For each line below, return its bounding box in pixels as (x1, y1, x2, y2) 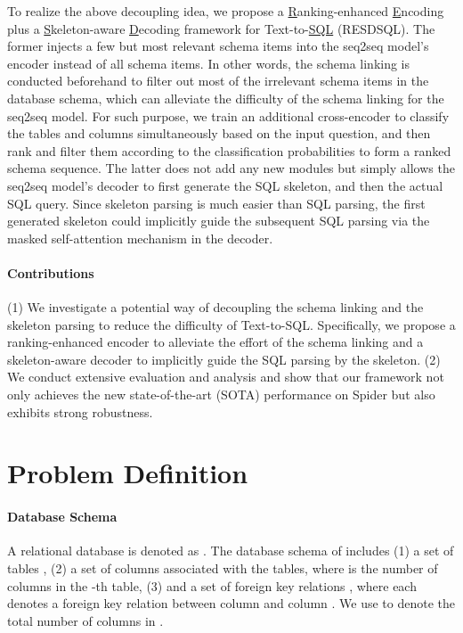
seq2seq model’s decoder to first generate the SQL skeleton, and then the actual (7, 176, 443, 194)
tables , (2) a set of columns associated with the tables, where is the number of (7, 559, 438, 578)
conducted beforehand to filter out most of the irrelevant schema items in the (7, 71, 429, 90)
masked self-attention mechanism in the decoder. (7, 228, 273, 247)
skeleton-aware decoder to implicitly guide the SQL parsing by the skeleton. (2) (7, 349, 441, 368)
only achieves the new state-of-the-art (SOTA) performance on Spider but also (7, 385, 435, 404)
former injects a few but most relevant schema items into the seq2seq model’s (7, 37, 429, 55)
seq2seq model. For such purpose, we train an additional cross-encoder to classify (7, 106, 450, 125)
